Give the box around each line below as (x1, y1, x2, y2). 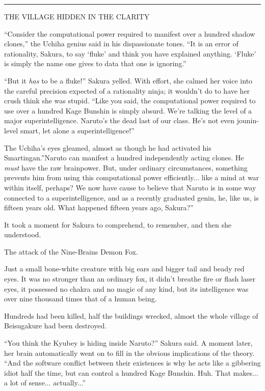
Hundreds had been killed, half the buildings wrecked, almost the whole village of (4, 310, 258, 321)
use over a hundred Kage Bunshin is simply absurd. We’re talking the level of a (4, 105, 252, 116)
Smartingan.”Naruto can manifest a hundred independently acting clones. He (4, 152, 244, 163)
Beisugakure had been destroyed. (4, 320, 107, 331)
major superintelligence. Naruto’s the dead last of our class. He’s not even (4, 115, 235, 126)
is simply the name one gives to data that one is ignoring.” (4, 58, 187, 69)
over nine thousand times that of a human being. (4, 293, 157, 304)
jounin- (236, 115, 259, 126)
